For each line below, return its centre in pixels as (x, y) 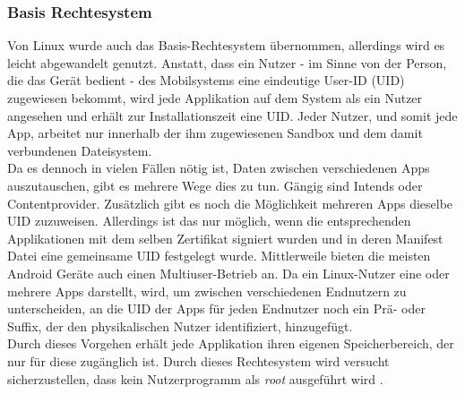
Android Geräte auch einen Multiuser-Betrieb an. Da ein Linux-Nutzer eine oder (228, 273)
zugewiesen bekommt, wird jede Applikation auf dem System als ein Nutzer (215, 98)
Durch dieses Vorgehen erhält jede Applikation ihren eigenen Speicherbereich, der (231, 343)
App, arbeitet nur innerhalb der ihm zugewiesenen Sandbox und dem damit (215, 133)
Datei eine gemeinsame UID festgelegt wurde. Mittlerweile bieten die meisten (219, 256)
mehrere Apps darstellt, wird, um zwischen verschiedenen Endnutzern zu (207, 291)
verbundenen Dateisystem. (80, 150)
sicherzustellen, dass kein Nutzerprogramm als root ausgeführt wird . (195, 378)
